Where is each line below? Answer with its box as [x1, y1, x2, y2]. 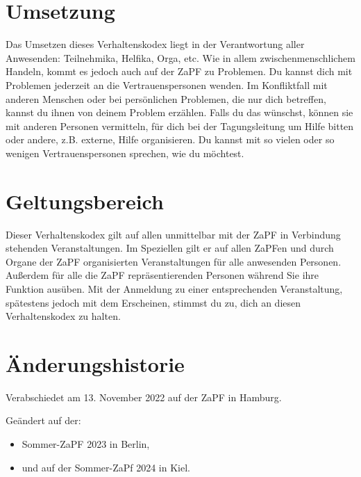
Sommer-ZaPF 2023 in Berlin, [22, 437, 150, 451]
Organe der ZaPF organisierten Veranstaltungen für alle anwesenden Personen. [6, 254, 342, 268]
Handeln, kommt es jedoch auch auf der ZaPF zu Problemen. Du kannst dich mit [6, 64, 353, 79]
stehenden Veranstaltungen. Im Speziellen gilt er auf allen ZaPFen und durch [6, 241, 334, 255]
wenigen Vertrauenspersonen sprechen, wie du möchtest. [6, 145, 244, 160]
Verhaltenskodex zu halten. [6, 309, 121, 323]
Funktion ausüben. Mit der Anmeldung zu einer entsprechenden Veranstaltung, [6, 281, 343, 296]
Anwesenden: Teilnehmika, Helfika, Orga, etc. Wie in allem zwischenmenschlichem [6, 50, 355, 65]
